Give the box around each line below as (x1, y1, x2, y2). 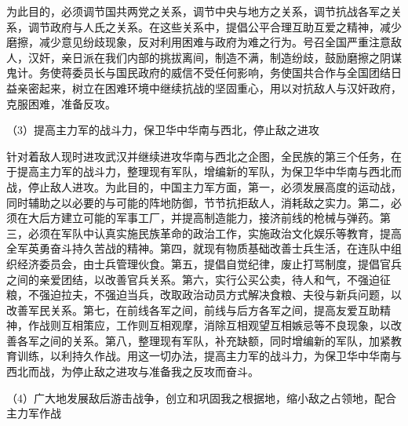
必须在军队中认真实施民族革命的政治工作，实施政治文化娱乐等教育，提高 (27, 224, 402, 241)
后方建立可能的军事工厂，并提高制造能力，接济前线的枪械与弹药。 (38, 209, 380, 226)
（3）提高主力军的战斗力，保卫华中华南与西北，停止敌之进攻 (6, 122, 319, 138)
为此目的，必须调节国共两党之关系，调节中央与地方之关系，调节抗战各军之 (6, 3, 391, 19)
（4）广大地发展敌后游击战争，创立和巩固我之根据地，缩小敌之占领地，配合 (6, 389, 396, 406)
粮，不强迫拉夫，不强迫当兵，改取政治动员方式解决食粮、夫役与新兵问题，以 (6, 286, 402, 303)
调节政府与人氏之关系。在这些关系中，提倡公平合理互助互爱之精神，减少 (27, 18, 402, 35)
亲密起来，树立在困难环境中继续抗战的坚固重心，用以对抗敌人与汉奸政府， (16, 79, 402, 96)
